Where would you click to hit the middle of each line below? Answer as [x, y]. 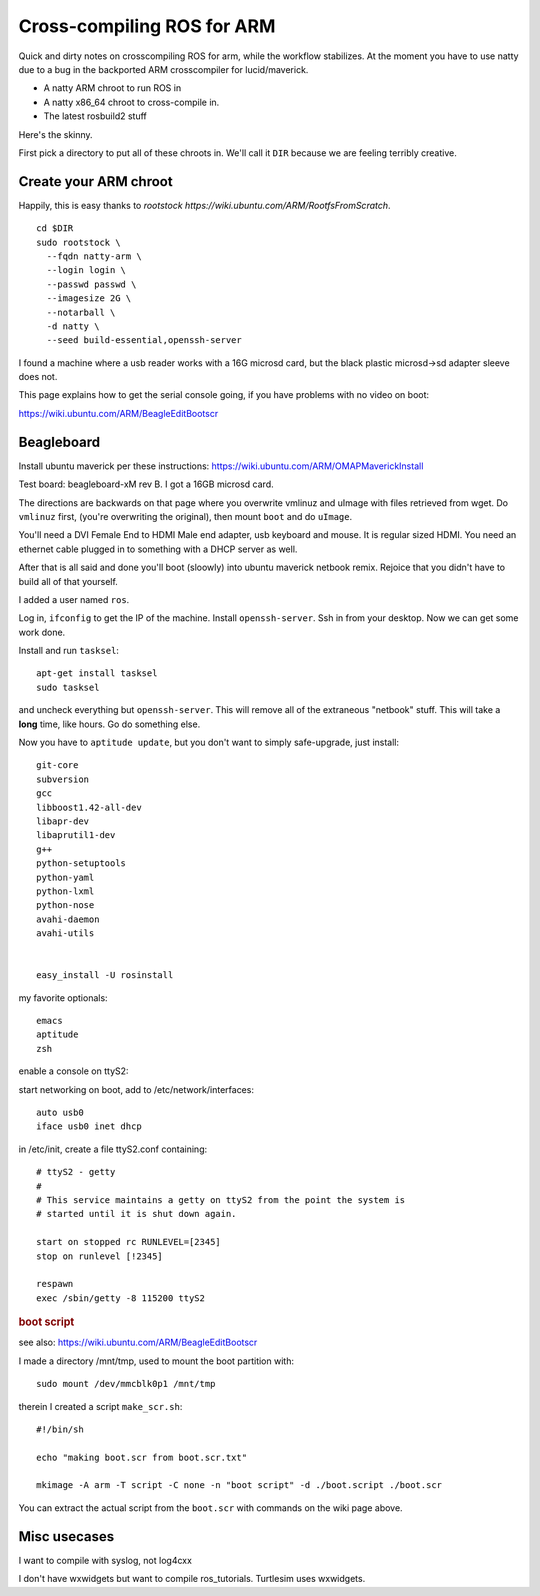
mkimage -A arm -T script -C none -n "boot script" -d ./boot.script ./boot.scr [239, 1485]
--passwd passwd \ [91, 284]
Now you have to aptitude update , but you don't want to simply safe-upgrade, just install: [209, 742]
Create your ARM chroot [96, 181]
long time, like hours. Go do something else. [109, 724]
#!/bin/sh [60, 1429]
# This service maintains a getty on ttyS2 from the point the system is [221, 1199]
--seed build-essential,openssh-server [144, 340]
